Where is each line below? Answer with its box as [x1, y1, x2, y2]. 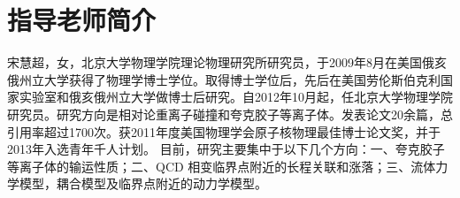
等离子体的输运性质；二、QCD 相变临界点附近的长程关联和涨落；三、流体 [7, 156, 436, 175]
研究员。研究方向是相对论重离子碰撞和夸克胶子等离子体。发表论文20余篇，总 [7, 104, 453, 123]
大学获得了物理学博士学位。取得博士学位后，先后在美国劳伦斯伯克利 [43, 70, 441, 88]
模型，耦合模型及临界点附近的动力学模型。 [19, 174, 267, 193]
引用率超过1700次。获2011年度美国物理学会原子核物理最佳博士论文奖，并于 [7, 122, 441, 141]
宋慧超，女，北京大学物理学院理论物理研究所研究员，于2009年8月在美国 [7, 53, 422, 72]
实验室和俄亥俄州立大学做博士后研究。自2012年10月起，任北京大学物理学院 [19, 88, 453, 106]
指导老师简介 [7, 2, 157, 38]
